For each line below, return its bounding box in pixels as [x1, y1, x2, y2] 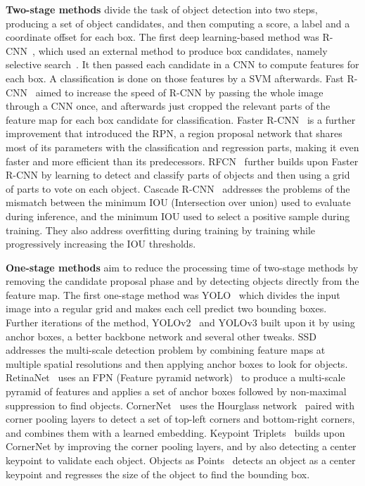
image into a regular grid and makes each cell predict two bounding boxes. [6, 301, 327, 316]
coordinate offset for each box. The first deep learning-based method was [6, 30, 319, 44]
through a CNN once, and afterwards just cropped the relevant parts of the [6, 98, 331, 113]
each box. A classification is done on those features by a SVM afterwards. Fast [6, 70, 344, 85]
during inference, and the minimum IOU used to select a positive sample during [6, 208, 350, 223]
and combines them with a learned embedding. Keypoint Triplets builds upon [6, 425, 345, 440]
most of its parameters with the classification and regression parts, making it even [6, 139, 359, 154]
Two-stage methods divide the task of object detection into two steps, [6, 2, 318, 16]
